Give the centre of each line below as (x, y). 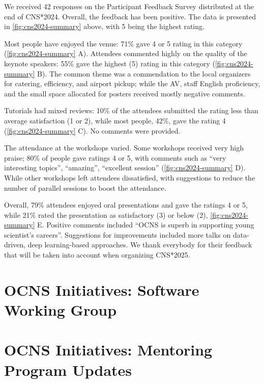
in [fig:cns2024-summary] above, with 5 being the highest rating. (104, 26)
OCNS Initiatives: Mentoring (108, 350)
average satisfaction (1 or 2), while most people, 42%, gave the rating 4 (115, 120)
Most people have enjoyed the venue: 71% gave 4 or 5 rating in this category (123, 43)
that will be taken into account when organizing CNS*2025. (97, 255)
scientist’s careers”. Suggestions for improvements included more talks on (118, 234)
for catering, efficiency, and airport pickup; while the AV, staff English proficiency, (132, 83)
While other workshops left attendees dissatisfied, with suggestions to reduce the (130, 177)
